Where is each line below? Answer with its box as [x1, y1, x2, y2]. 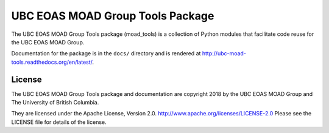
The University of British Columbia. [11, 99, 99, 106]
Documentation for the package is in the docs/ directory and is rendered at [11, 50, 201, 57]
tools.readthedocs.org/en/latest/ [11, 58, 93, 66]
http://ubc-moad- [202, 50, 247, 57]
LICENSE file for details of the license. [11, 118, 107, 126]
